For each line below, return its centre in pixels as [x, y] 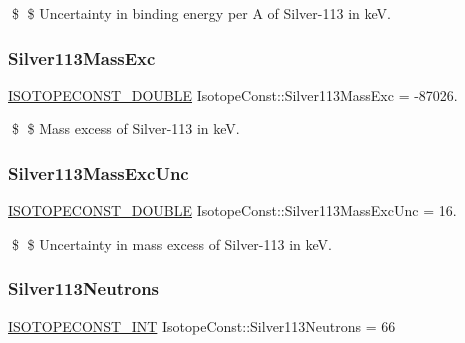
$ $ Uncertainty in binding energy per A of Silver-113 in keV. [201, 13]
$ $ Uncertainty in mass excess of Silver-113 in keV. [171, 243]
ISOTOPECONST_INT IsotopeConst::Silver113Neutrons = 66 [202, 325]
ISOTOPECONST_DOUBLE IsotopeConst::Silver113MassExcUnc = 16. [232, 210]
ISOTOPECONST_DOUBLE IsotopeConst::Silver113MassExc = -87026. [233, 94]
